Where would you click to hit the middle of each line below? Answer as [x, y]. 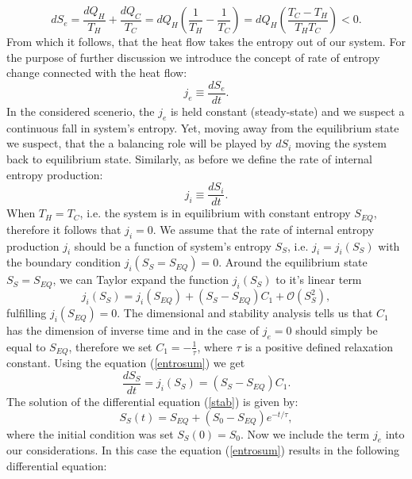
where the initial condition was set [90, 433]
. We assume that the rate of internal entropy [264, 229]
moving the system [341, 143]
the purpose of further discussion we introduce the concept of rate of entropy [193, 57]
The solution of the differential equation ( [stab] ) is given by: [152, 402]
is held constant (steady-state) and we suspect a [287, 111]
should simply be [337, 330]
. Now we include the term [305, 433]
